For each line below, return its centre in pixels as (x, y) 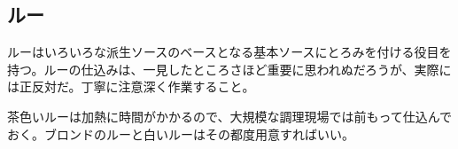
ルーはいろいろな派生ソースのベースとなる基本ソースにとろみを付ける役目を (229, 52)
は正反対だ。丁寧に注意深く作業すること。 (131, 86)
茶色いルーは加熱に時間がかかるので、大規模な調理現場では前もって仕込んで (230, 116)
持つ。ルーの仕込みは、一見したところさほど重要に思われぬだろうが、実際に (229, 69)
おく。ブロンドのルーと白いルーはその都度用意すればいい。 (181, 133)
